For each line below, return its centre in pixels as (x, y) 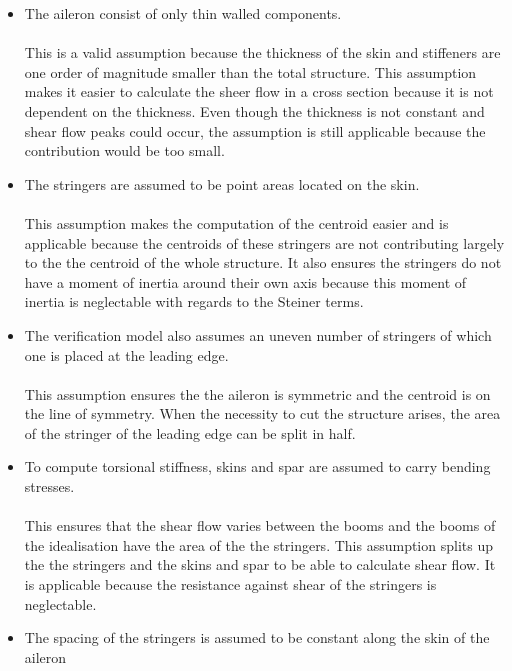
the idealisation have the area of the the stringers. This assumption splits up (258, 544)
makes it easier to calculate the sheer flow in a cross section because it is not (259, 91)
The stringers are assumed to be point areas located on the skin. (222, 183)
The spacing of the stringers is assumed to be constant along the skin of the (257, 637)
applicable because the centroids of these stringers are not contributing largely (264, 242)
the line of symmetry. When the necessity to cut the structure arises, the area (262, 413)
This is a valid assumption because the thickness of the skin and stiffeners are (262, 52)
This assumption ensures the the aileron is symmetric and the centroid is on (257, 393)
